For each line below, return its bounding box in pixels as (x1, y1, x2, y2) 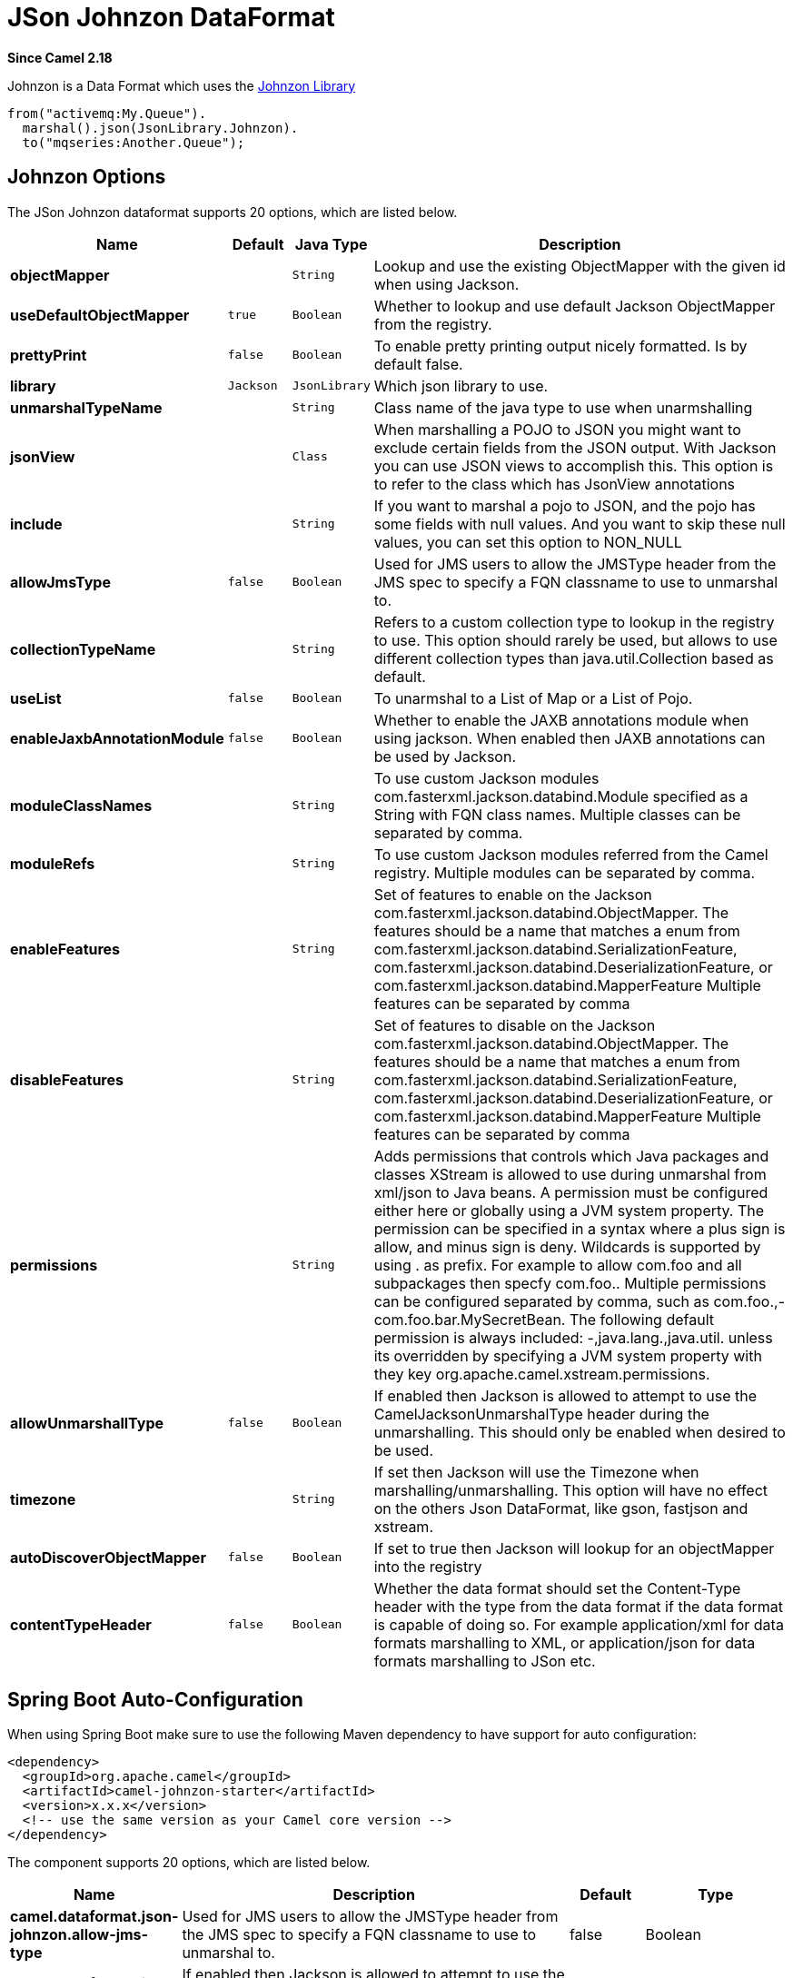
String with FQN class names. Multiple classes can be (373, 805, 741, 824)
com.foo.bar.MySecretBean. (373, 1310, 566, 1329)
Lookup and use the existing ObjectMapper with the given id (373, 256, 786, 275)
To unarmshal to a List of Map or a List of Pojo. (373, 688, 693, 707)
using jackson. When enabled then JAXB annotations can (373, 728, 766, 747)
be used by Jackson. (373, 747, 516, 766)
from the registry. (373, 314, 492, 333)
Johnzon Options (7, 165, 166, 189)
